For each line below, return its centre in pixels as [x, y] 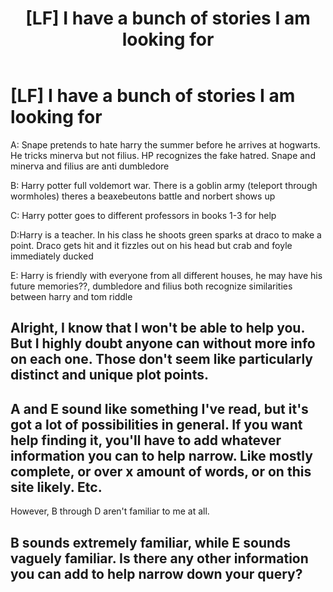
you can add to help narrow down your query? [156, 573]
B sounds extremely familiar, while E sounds [151, 542]
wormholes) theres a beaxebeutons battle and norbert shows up [143, 196]
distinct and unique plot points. [109, 375]
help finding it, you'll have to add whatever [146, 440]
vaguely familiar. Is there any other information [159, 558]
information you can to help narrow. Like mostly [161, 455]
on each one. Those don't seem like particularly [161, 359]
